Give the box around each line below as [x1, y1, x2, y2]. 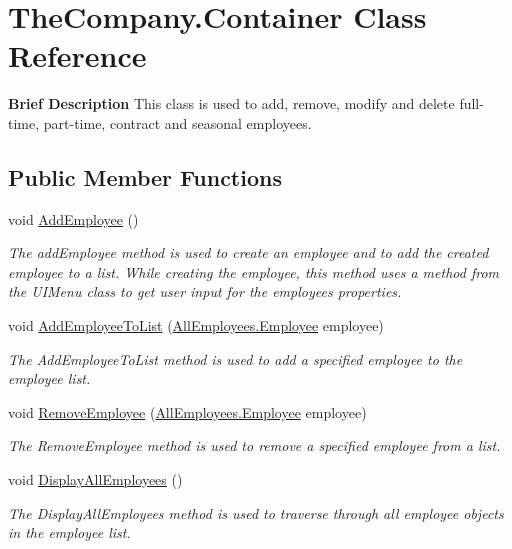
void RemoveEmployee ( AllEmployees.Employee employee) [8, 401, 367, 422]
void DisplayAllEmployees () [8, 469, 183, 490]
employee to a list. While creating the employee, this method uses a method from [8, 261, 500, 282]
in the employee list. [8, 522, 131, 543]
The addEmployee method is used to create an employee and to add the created [8, 242, 489, 263]
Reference [8, 35, 147, 76]
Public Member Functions [8, 161, 282, 192]
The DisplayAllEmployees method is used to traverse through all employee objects [8, 502, 504, 523]
